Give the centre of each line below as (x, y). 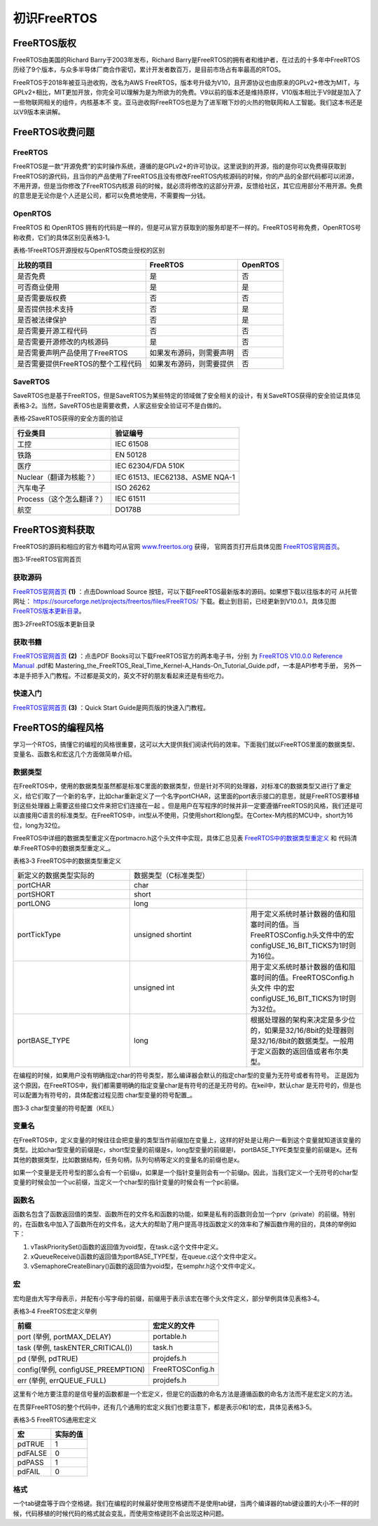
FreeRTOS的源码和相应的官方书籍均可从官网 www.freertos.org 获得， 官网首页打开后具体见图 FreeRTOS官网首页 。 (178, 547)
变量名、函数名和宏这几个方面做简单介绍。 (74, 754)
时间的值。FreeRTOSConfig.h (306, 978)
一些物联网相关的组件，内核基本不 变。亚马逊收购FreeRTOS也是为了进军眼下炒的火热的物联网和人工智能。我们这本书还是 (188, 102)
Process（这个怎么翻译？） (62, 499)
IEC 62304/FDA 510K (150, 466)
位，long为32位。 (38, 825)
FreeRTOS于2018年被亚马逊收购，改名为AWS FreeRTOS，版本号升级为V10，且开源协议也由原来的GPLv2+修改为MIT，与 (187, 82)
